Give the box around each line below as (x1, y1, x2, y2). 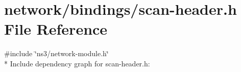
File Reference (4, 18, 108, 39)
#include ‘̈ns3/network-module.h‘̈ (4, 48, 109, 59)
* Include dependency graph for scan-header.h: (4, 58, 150, 68)
